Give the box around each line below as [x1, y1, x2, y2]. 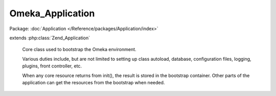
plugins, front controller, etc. [22, 63, 82, 69]
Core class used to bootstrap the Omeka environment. [22, 46, 136, 53]
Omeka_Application [9, 8, 95, 19]
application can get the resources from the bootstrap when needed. [22, 79, 165, 85]
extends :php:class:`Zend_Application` [9, 35, 90, 41]
